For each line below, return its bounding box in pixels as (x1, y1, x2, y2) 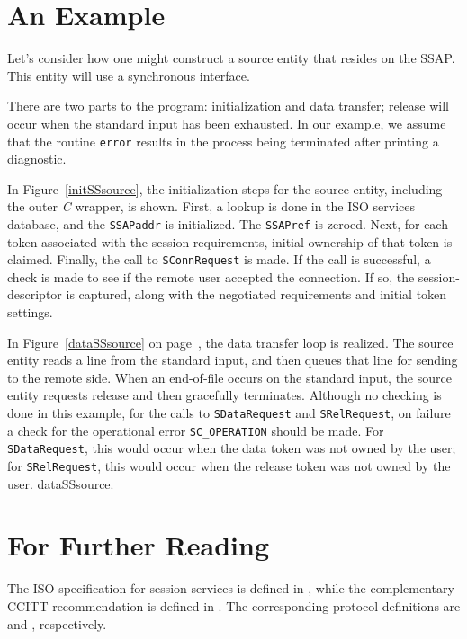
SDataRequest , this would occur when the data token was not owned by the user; (7, 439, 456, 457)
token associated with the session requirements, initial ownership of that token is (7, 232, 453, 251)
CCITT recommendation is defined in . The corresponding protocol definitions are (7, 596, 461, 615)
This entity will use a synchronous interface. (7, 66, 250, 84)
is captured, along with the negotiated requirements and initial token (66, 285, 447, 304)
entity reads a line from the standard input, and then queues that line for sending (7, 351, 458, 369)
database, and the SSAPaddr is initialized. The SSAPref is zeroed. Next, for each (7, 214, 448, 233)
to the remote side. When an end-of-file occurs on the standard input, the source (7, 368, 452, 386)
